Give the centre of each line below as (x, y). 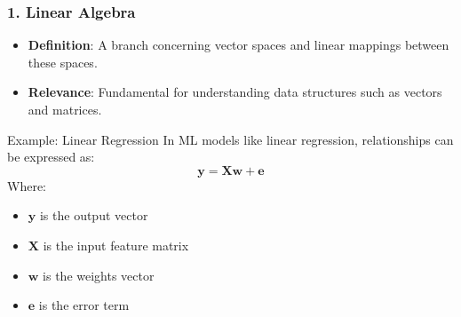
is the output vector (94, 215)
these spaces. (63, 62)
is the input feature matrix (116, 245)
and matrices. (65, 109)
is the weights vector (99, 275)
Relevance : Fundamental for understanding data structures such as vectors (235, 92)
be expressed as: (51, 157)
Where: (27, 185)
